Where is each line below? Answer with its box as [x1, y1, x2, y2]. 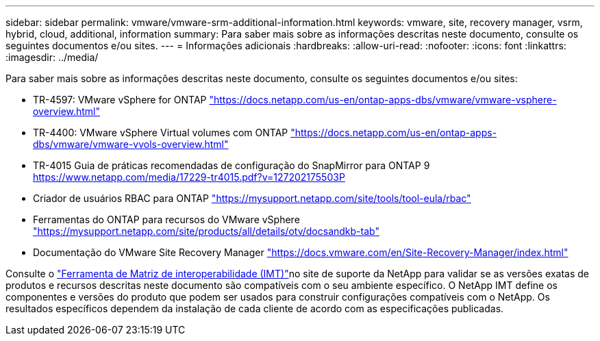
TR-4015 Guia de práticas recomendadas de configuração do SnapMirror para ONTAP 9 [33, 160, 430, 171]
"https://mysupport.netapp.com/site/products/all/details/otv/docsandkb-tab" [33, 225, 379, 237]
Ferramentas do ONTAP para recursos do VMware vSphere [33, 214, 300, 225]
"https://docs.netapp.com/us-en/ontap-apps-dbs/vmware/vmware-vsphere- [209, 94, 557, 105]
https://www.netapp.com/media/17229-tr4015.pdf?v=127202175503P [33, 171, 345, 183]
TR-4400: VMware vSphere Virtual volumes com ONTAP [33, 127, 288, 138]
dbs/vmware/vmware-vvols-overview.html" [33, 138, 229, 150]
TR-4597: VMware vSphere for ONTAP [33, 94, 207, 105]
